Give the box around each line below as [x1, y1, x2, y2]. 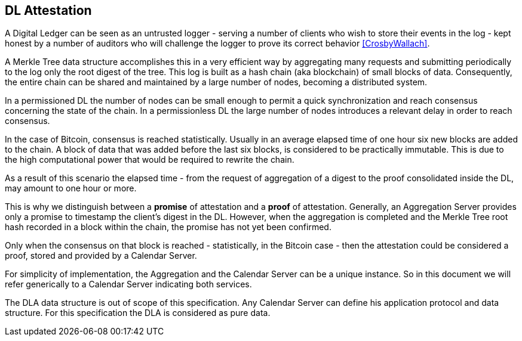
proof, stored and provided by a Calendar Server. [5, 250, 197, 261]
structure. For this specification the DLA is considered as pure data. [5, 308, 271, 318]
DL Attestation [5, 3, 92, 18]
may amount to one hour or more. [5, 183, 137, 194]
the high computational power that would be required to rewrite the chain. [5, 154, 294, 165]
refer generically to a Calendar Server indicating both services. [5, 279, 252, 290]
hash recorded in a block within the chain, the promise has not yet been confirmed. [5, 222, 331, 232]
